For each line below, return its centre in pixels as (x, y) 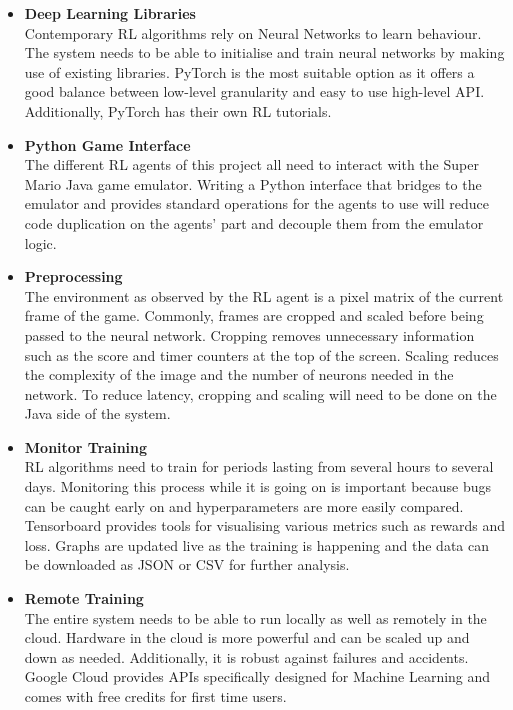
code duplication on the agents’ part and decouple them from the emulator (254, 222)
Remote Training (84, 598)
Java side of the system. (97, 413)
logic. (40, 242)
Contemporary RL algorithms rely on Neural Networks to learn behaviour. (253, 32)
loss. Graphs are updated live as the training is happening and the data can (256, 544)
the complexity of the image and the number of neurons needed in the (239, 374)
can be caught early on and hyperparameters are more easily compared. (244, 505)
